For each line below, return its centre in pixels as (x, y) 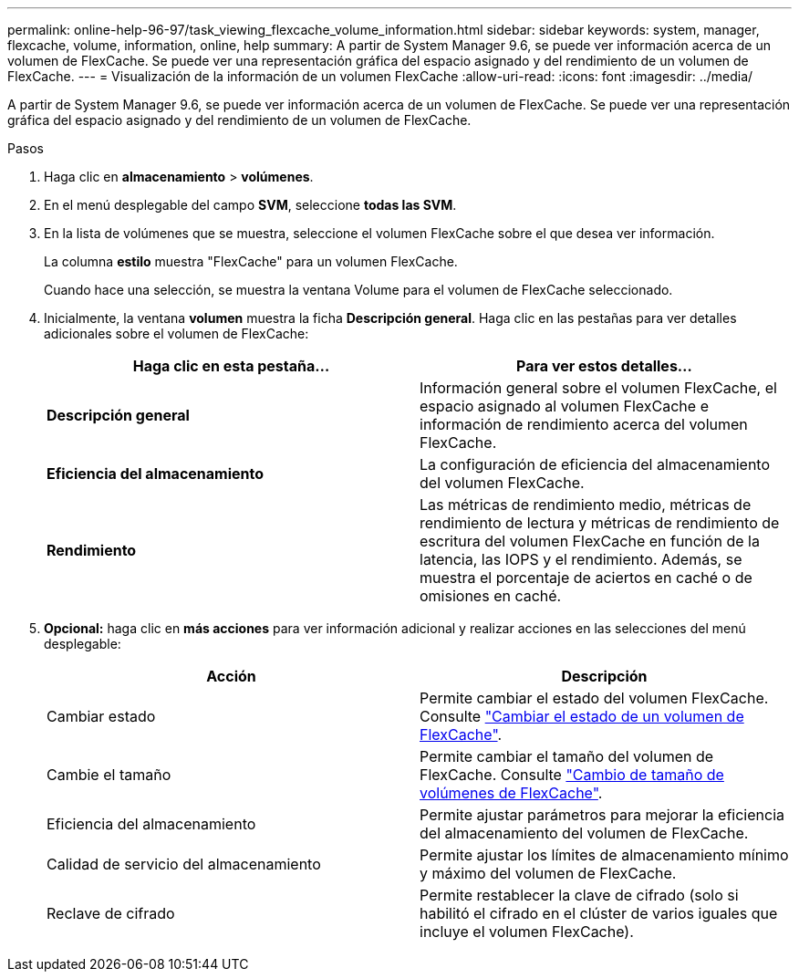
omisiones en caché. (491, 596)
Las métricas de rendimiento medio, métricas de (586, 505)
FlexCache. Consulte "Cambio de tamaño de (572, 775)
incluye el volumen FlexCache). (527, 932)
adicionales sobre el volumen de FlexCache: (176, 333)
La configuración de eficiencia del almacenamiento (595, 464)
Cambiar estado (101, 716)
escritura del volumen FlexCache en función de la (590, 541)
